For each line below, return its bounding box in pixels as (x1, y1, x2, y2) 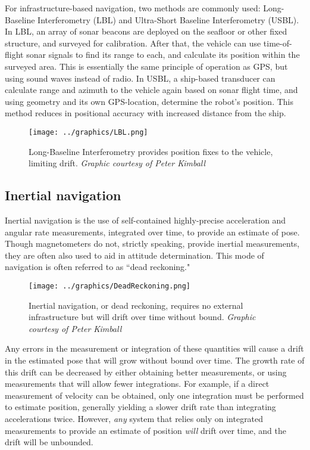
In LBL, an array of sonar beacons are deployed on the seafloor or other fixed (5, 25, 287, 38)
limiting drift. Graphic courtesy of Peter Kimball (29, 157, 206, 169)
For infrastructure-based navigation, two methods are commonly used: (5, 2, 261, 14)
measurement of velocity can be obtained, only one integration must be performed (5, 389, 304, 401)
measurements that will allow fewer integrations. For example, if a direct (5, 377, 270, 390)
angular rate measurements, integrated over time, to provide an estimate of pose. (5, 225, 300, 238)
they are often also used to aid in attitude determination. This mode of (5, 249, 264, 261)
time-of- (263, 36, 292, 49)
